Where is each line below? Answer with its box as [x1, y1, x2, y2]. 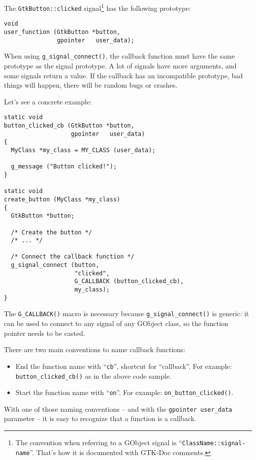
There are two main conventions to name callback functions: [4, 344, 186, 355]
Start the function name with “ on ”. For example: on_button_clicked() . [15, 387, 233, 397]
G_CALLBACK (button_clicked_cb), [74, 278, 184, 285]
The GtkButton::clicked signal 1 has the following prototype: [4, 1, 191, 13]
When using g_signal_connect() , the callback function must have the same [4, 51, 235, 61]
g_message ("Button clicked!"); [11, 163, 117, 170]
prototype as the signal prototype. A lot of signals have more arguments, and [4, 60, 237, 70]
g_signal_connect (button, [11, 262, 99, 269]
